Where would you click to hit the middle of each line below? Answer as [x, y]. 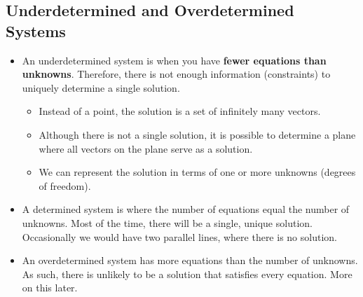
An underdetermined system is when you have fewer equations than [174, 60]
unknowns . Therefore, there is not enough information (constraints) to [176, 74]
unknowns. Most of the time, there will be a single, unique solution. [167, 222]
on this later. [50, 288]
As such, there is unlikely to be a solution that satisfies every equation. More [187, 274]
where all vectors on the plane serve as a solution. [146, 148]
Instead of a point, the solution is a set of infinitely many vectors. [180, 111]
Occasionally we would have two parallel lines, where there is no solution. [179, 236]
